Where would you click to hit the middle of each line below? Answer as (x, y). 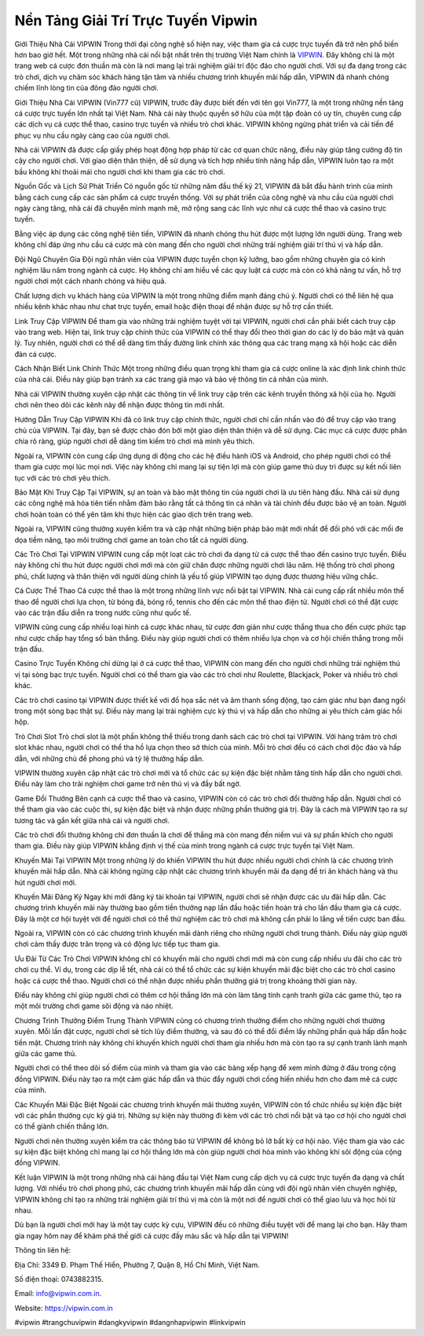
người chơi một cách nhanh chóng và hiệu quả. (90, 281)
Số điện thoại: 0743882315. (59, 1279)
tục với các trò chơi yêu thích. (62, 478)
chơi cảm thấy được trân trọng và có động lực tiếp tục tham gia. (117, 944)
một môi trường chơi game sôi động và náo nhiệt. (94, 1006)
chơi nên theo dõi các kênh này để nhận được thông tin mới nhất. (120, 405)
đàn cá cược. (36, 354)
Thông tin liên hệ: (43, 1250)
